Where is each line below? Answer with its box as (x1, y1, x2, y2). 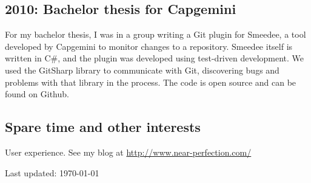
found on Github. (5, 88, 69, 100)
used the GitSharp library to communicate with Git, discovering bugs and (5, 63, 279, 76)
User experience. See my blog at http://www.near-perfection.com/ (5, 145, 252, 158)
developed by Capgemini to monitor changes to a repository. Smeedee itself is (5, 40, 293, 52)
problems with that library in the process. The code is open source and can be (5, 75, 296, 88)
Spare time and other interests (5, 117, 201, 136)
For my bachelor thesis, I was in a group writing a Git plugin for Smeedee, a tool (5, 28, 306, 41)
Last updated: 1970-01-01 (5, 166, 99, 179)
